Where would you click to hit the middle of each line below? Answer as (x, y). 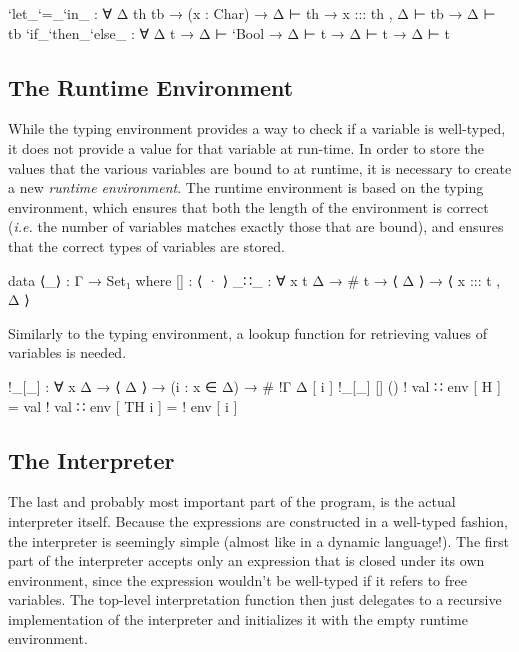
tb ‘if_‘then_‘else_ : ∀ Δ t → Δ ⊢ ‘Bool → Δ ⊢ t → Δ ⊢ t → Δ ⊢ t (229, 32)
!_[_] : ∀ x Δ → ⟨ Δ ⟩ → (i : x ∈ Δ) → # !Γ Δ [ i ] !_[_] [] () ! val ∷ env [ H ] (254, 385)
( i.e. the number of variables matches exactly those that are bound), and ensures (256, 226)
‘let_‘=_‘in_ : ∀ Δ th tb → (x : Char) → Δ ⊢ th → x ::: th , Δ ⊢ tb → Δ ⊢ (252, 13)
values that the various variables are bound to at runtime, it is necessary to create (260, 167)
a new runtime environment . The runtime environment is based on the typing (246, 187)
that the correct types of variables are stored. (146, 245)
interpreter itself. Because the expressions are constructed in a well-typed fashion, (258, 520)
